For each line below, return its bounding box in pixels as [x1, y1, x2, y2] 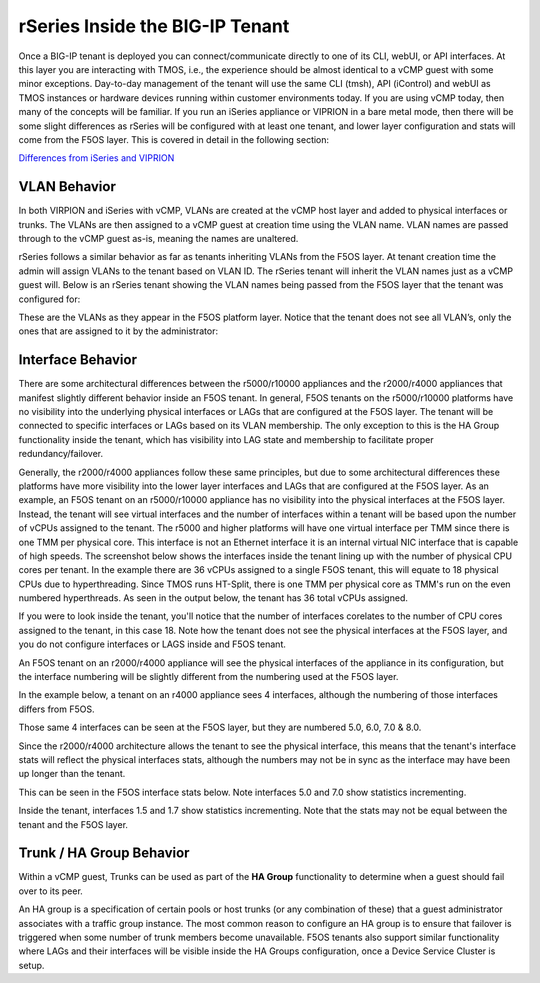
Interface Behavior [18, 351, 137, 369]
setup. [18, 959, 45, 971]
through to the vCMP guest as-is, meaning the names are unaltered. [18, 232, 299, 244]
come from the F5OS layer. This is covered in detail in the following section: [18, 133, 330, 145]
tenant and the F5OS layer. [18, 818, 129, 830]
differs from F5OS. [18, 703, 95, 715]
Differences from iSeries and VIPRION [18, 152, 175, 164]
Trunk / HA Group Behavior [18, 845, 190, 862]
